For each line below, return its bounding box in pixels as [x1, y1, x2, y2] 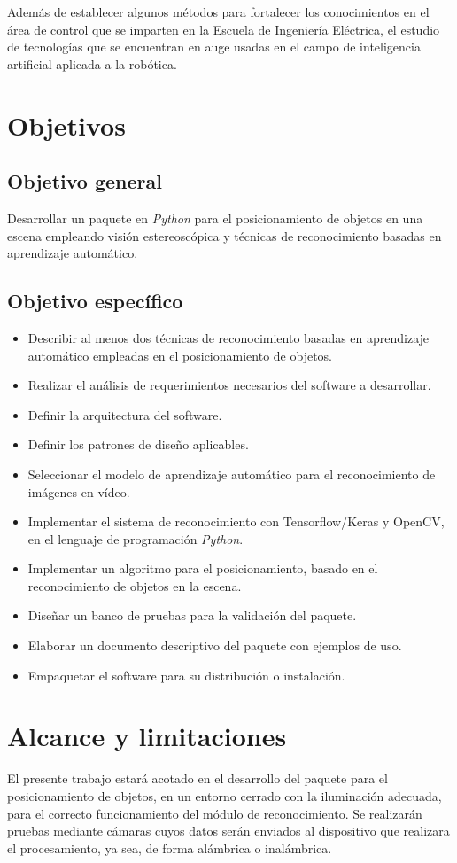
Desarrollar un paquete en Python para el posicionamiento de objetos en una [7, 208, 423, 227]
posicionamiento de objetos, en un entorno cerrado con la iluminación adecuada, [7, 786, 442, 805]
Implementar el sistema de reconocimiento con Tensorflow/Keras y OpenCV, [27, 512, 445, 531]
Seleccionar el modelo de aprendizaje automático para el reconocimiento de [27, 464, 436, 483]
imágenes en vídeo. [27, 482, 130, 501]
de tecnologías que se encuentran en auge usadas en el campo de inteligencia [7, 37, 421, 56]
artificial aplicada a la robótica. [7, 54, 177, 73]
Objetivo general [7, 167, 162, 195]
